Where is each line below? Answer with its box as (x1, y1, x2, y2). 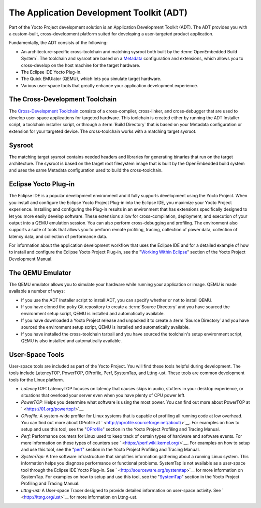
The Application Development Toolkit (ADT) (9, 7, 188, 18)
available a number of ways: (9, 288, 65, 294)
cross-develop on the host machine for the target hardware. (21, 62, 140, 68)
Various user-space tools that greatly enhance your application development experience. (21, 82, 198, 88)
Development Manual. (9, 256, 53, 262)
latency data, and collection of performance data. (9, 233, 107, 239)
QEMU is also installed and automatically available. (21, 337, 122, 344)
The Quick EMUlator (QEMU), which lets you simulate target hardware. (21, 76, 161, 82)
